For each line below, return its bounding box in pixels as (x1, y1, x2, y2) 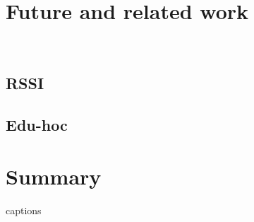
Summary (6, 162, 102, 191)
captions (6, 203, 42, 218)
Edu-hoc (6, 113, 68, 135)
